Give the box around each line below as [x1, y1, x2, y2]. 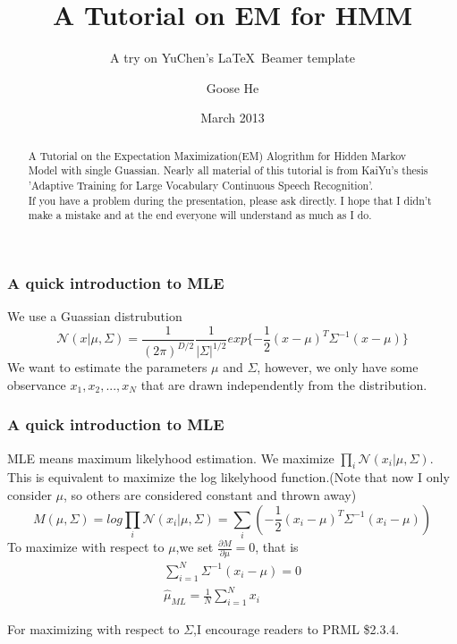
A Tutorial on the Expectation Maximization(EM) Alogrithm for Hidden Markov [28, 148, 407, 163]
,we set [175, 538, 214, 555]
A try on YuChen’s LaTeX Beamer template [110, 48, 355, 67]
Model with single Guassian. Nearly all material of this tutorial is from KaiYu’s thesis [28, 163, 428, 178]
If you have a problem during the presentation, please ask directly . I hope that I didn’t [28, 192, 432, 208]
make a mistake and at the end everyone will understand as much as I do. [28, 208, 372, 223]
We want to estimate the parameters [7, 358, 207, 377]
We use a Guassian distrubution [7, 307, 182, 326]
